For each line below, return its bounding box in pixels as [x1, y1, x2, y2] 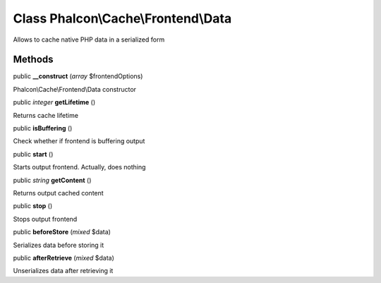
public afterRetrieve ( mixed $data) [13, 253, 114, 262]
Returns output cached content [13, 188, 104, 197]
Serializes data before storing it [13, 241, 104, 249]
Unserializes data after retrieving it [13, 267, 114, 275]
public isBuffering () [13, 124, 73, 133]
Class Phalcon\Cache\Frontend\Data [13, 11, 232, 26]
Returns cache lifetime [13, 111, 79, 119]
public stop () [13, 202, 53, 210]
